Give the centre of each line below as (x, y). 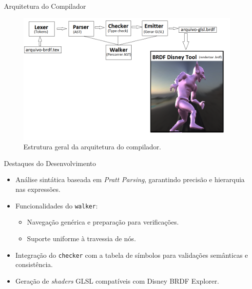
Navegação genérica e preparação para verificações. (103, 222)
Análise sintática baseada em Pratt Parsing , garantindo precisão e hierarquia (130, 179)
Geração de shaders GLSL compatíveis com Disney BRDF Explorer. (117, 280)
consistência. (34, 264)
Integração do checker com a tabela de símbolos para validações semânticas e (132, 255)
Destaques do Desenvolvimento (50, 163)
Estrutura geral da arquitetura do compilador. (92, 147)
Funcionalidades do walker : (57, 205)
